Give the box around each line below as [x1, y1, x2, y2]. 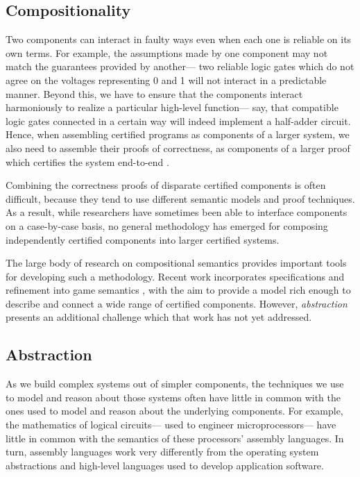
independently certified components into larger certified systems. [6, 232, 280, 246]
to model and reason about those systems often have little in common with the [6, 390, 341, 404]
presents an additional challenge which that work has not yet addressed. [6, 310, 312, 324]
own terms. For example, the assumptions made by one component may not [6, 45, 328, 60]
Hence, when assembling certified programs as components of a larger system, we [6, 127, 350, 142]
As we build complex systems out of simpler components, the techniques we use [6, 376, 344, 391]
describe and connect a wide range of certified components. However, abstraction [6, 296, 348, 310]
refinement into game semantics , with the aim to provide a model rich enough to [6, 283, 351, 297]
